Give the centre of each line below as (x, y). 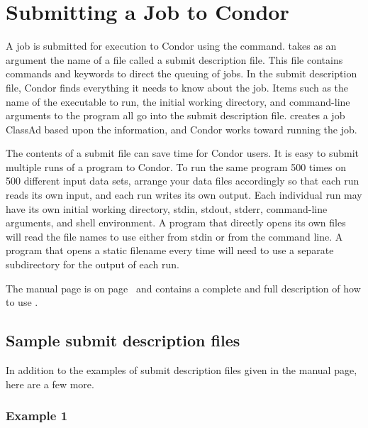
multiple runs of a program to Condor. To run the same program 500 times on (176, 166)
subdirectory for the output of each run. (93, 264)
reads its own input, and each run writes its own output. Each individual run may (184, 195)
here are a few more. (50, 384)
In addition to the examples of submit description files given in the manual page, (182, 370)
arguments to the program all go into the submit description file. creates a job (175, 115)
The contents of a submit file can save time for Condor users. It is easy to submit (183, 153)
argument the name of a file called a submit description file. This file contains (174, 59)
